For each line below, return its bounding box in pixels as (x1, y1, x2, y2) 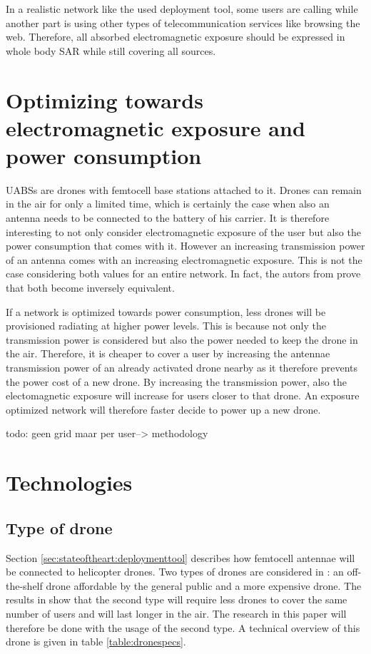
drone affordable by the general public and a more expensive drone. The (46, 578, 362, 593)
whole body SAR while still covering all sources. (6, 43, 216, 58)
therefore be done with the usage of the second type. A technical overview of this (6, 620, 360, 635)
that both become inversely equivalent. (6, 280, 175, 295)
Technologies (6, 468, 133, 497)
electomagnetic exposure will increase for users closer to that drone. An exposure (6, 388, 360, 403)
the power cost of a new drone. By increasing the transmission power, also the (6, 374, 347, 389)
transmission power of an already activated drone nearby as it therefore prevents (6, 360, 358, 374)
